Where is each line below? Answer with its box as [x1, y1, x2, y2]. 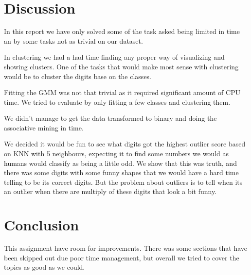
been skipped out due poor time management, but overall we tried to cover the [4, 252, 239, 262]
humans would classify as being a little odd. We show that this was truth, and [4, 158, 237, 168]
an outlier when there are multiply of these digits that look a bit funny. [4, 186, 217, 196]
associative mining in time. [4, 122, 84, 132]
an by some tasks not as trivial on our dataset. [4, 35, 143, 46]
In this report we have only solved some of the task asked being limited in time [4, 26, 240, 36]
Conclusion [4, 215, 79, 235]
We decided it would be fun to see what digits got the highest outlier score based [4, 139, 246, 149]
